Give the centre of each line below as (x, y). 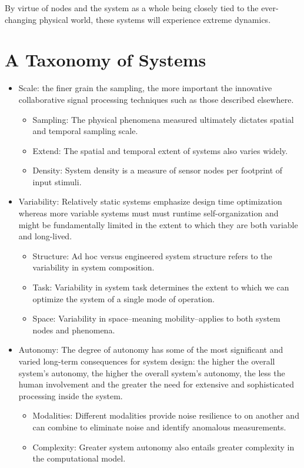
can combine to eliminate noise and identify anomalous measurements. (159, 427)
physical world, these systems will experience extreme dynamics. (155, 19)
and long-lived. (45, 236)
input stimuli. (57, 181)
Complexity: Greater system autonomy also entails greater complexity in (163, 447)
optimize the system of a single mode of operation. (124, 298)
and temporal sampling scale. (85, 131)
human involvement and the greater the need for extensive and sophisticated (156, 384)
